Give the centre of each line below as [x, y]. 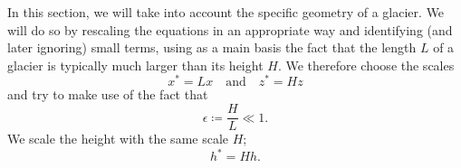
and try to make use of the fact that [108, 94]
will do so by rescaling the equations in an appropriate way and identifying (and [230, 29]
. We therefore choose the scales [366, 65]
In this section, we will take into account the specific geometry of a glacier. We [226, 12]
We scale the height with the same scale [118, 139]
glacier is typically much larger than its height [135, 65]
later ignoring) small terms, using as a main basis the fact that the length [212, 47]
